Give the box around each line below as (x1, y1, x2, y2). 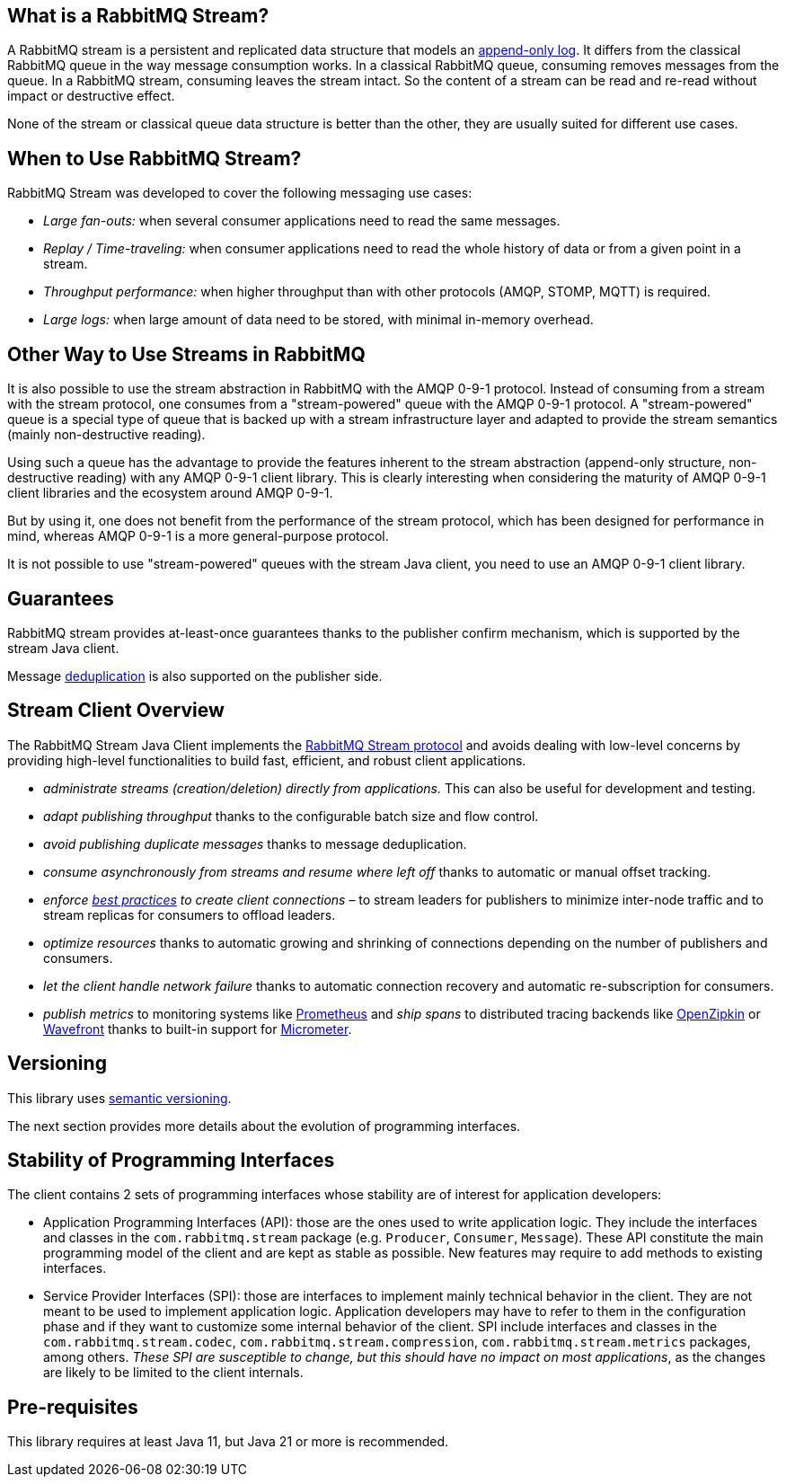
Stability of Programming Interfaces (7, 1149, 335, 1172)
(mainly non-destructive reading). (7, 427, 206, 443)
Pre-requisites (7, 1395, 138, 1418)
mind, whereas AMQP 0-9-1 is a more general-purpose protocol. (7, 528, 389, 544)
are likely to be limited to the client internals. (43, 1365, 304, 1381)
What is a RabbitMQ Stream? (7, 4, 269, 27)
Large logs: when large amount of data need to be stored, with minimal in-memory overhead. (43, 312, 594, 328)
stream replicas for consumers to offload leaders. (43, 906, 336, 923)
